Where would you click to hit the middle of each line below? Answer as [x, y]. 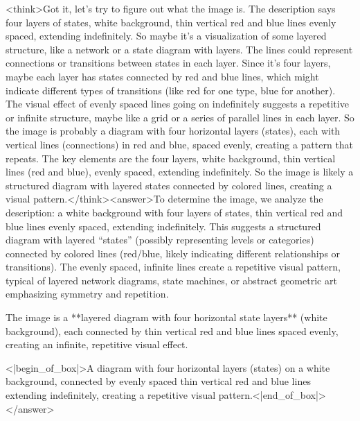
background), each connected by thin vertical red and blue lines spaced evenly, [172, 330]
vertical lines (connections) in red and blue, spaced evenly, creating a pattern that [180, 144]
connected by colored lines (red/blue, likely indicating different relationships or [173, 253]
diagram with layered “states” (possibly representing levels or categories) [160, 240]
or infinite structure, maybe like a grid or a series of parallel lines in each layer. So [180, 117]
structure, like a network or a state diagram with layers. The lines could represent [179, 49]
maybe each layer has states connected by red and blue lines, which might [162, 76]
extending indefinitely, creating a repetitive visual [111, 395]
